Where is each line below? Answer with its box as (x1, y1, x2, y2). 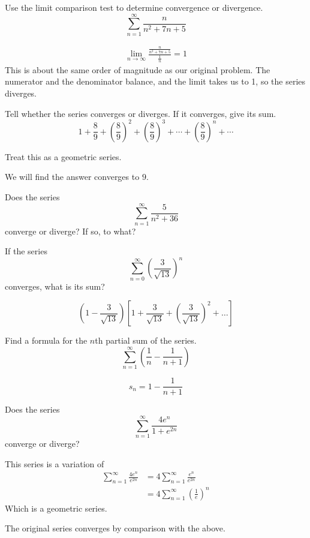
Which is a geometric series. (5, 501, 107, 514)
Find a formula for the (5, 334, 88, 347)
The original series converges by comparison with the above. (5, 522, 225, 534)
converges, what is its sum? (5, 279, 105, 292)
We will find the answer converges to (5, 170, 140, 183)
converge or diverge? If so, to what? (5, 224, 136, 237)
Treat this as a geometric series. (5, 150, 122, 163)
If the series (5, 245, 47, 257)
